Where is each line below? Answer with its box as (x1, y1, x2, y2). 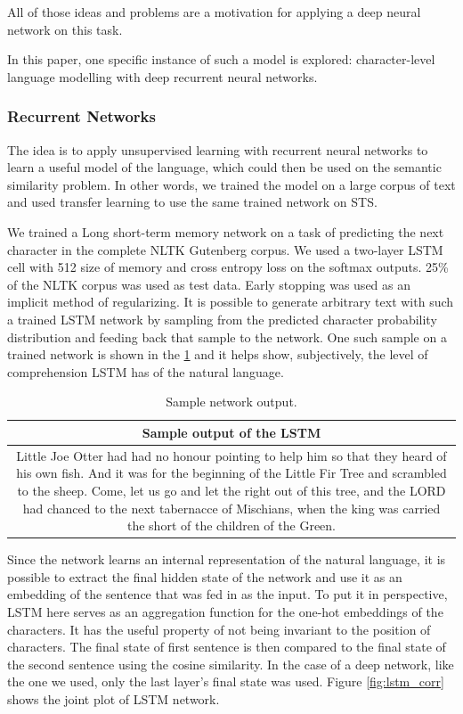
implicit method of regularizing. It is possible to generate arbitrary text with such (7, 292, 454, 311)
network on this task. (7, 20, 123, 38)
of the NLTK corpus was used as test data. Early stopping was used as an (7, 275, 411, 293)
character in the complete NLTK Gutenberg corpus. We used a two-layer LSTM (7, 240, 443, 259)
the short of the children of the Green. (126, 516, 337, 535)
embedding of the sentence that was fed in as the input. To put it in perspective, (7, 585, 448, 603)
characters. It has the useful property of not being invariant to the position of (7, 620, 431, 638)
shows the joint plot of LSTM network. (7, 689, 220, 708)
